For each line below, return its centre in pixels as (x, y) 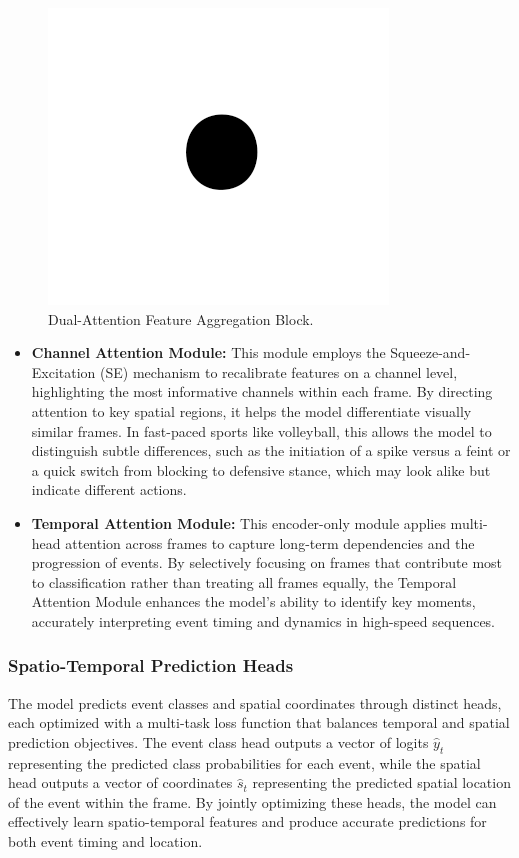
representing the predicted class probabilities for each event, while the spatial (244, 762)
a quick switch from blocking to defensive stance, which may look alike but (261, 469)
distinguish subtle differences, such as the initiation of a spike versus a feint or (271, 450)
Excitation (63, 371)
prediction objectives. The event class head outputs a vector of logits (218, 741)
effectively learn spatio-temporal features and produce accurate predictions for (247, 821)
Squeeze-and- (430, 352)
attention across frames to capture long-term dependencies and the (270, 542)
